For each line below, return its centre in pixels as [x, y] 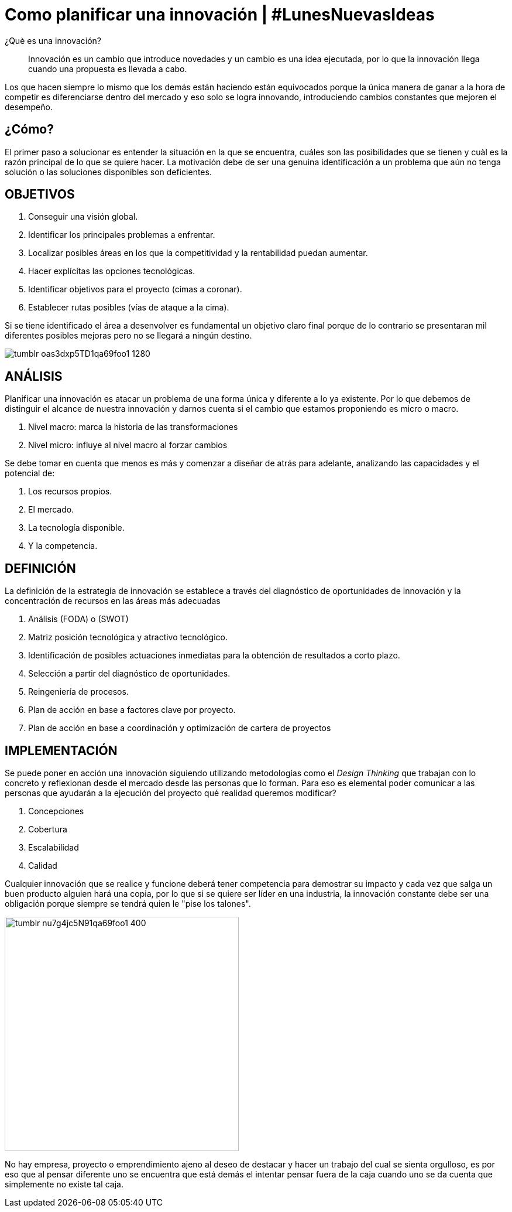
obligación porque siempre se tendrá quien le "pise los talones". [128, 903]
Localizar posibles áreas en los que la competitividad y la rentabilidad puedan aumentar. [198, 253]
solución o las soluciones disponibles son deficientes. [108, 172]
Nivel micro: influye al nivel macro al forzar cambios [128, 445]
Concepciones [56, 811]
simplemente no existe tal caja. [64, 1184]
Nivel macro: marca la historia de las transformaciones [133, 427]
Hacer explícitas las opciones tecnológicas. [112, 271]
